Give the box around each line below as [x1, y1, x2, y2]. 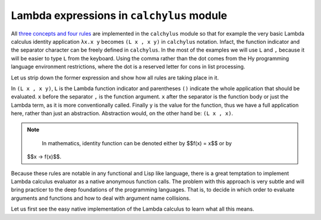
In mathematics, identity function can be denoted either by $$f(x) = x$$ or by [42, 139, 232, 146]
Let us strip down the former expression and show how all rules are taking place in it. [11, 74, 219, 81]
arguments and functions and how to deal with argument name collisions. [11, 195, 191, 202]
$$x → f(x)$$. [27, 153, 62, 160]
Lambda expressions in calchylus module [11, 9, 228, 22]
